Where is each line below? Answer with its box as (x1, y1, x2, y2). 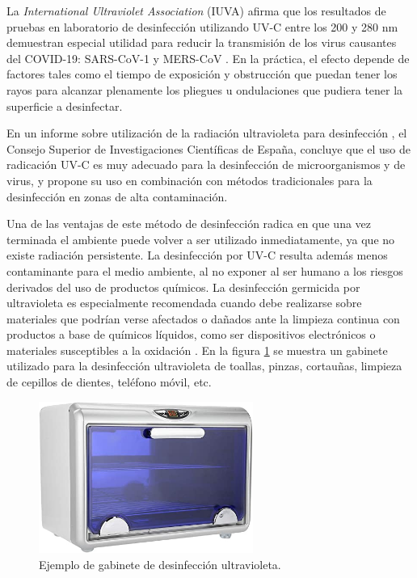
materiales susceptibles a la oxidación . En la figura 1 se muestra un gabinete (6, 341, 388, 358)
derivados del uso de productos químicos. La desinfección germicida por (6, 278, 360, 295)
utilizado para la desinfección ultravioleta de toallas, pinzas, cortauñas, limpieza (6, 357, 402, 374)
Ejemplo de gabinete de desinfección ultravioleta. (39, 556, 281, 573)
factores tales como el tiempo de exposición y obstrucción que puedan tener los (6, 65, 398, 82)
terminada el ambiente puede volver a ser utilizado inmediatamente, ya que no (6, 230, 395, 247)
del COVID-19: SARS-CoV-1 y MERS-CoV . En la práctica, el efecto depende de (6, 49, 410, 66)
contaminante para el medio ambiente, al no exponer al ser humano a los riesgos (6, 262, 403, 279)
